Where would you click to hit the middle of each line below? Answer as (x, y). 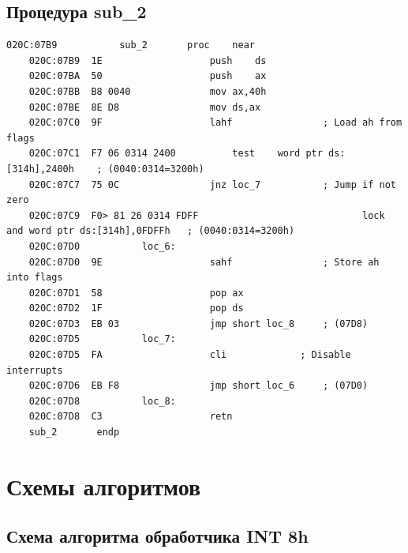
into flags (35, 278)
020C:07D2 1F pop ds (136, 308)
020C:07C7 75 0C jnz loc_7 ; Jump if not (212, 184)
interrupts (35, 370)
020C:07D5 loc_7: (102, 339)
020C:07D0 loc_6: (102, 246)
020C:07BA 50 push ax (148, 76)
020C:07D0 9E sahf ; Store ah (204, 262)
